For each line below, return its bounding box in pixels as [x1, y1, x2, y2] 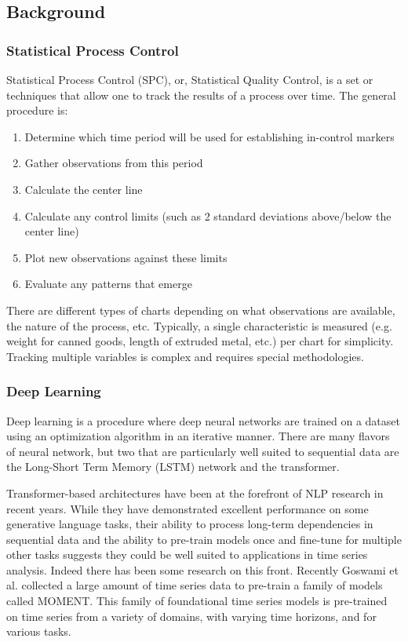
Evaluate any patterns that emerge [24, 275, 192, 292]
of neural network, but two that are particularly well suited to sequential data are [6, 443, 399, 459]
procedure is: [6, 102, 68, 119]
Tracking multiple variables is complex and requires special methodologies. [6, 348, 364, 364]
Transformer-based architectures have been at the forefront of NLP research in [6, 484, 384, 501]
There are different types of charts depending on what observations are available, [6, 301, 395, 318]
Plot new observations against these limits [24, 249, 228, 265]
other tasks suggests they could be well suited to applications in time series [6, 546, 368, 563]
